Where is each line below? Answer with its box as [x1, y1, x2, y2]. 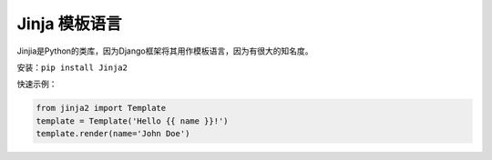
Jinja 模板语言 [16, 14, 122, 34]
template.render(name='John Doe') [36, 128, 190, 139]
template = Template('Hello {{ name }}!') [36, 115, 229, 126]
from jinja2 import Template [36, 103, 167, 114]
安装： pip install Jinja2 [16, 62, 128, 73]
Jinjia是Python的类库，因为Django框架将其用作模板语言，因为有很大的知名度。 [16, 45, 313, 56]
